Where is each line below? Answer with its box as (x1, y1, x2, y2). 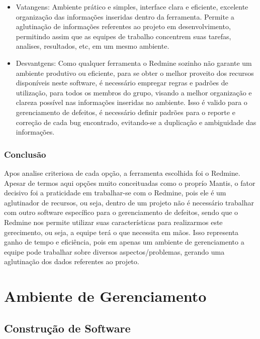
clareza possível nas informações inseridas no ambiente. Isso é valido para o (16, 97, 247, 107)
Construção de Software (4, 320, 131, 335)
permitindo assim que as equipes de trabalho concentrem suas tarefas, (16, 31, 231, 41)
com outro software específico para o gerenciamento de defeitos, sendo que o (4, 207, 238, 217)
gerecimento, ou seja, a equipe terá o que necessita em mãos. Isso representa (4, 227, 239, 237)
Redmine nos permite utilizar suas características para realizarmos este (4, 216, 223, 227)
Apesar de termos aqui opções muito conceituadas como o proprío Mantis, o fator (4, 177, 255, 188)
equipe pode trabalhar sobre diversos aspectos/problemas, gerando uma (4, 246, 225, 257)
